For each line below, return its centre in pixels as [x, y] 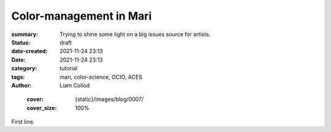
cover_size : [42, 108]
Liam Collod [75, 85]
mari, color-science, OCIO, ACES [101, 77]
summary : [25, 34]
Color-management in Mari [82, 16]
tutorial [69, 68]
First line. [23, 122]
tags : [18, 77]
